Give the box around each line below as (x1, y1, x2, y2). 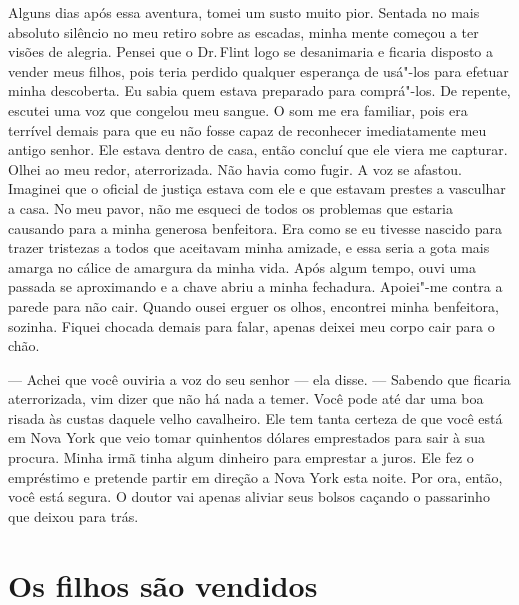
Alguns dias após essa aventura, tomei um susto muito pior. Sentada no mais (8, 2, 480, 22)
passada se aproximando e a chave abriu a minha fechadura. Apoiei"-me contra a (8, 276, 503, 297)
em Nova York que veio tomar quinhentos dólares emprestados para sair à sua (8, 427, 486, 448)
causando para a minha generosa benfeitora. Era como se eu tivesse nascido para (8, 217, 502, 238)
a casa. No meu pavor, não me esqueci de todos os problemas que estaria (8, 197, 454, 218)
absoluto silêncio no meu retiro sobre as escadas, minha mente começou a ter (8, 21, 479, 42)
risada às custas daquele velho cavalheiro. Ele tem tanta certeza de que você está (8, 407, 503, 428)
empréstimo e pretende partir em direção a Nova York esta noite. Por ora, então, (8, 466, 503, 487)
